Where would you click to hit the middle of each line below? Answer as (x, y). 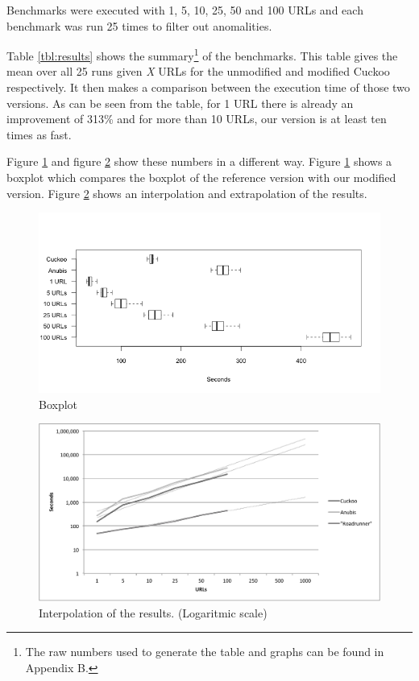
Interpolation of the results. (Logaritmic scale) (153, 612)
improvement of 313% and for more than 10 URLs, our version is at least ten (197, 119)
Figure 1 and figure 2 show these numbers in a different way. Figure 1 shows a (199, 161)
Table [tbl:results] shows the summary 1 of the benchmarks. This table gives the (202, 54)
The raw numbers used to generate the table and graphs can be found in (205, 652)
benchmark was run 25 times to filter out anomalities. (139, 25)
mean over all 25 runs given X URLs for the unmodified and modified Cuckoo (198, 71)
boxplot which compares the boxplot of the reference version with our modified (201, 177)
